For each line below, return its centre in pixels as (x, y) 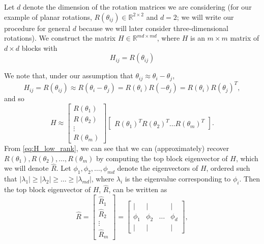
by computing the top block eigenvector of (162, 158)
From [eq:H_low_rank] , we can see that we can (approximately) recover (117, 148)
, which (247, 158)
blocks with (39, 48)
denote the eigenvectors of (158, 168)
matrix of (245, 38)
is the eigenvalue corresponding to (178, 179)
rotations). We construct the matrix (60, 38)
